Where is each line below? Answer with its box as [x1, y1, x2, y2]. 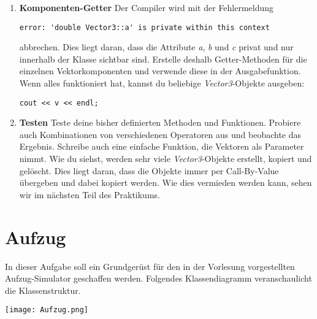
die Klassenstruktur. [5, 283, 81, 296]
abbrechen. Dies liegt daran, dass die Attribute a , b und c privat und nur [19, 40, 294, 53]
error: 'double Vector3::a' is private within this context [19, 23, 270, 32]
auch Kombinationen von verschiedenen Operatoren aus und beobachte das [19, 128, 302, 140]
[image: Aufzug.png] [5, 306, 89, 315]
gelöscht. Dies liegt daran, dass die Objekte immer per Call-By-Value [19, 164, 279, 177]
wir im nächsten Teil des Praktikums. [19, 188, 160, 201]
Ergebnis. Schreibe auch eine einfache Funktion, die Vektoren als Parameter [19, 140, 304, 153]
